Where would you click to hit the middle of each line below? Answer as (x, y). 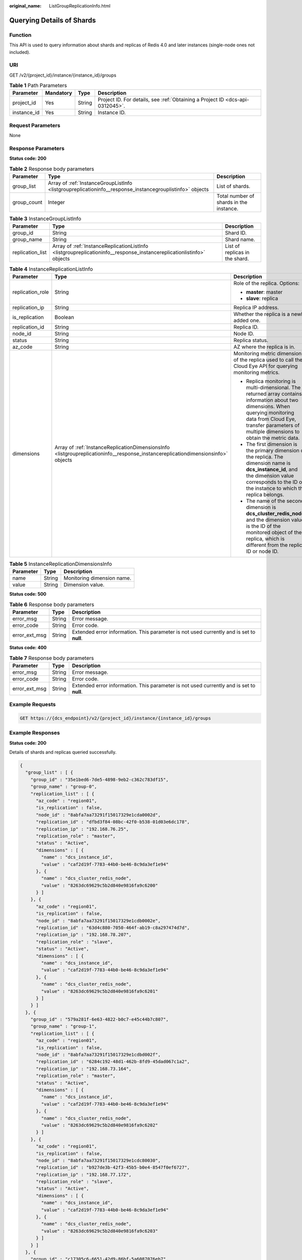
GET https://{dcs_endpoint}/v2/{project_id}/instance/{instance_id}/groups (116, 718)
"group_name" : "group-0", (64, 787)
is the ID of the (263, 526)
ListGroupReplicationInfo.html (80, 6)
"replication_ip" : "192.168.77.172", (84, 1175)
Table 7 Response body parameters (52, 658)
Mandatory (59, 93)
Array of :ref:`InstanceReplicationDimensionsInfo (112, 447)
